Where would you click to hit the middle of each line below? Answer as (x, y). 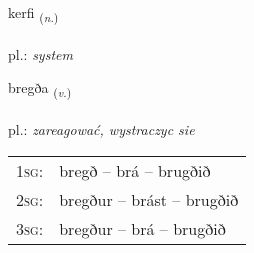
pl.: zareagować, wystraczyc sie (101, 129)
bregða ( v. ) (40, 89)
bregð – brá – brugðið (135, 170)
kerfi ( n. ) (33, 13)
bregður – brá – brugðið (142, 228)
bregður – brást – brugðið (149, 199)
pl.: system (40, 53)
